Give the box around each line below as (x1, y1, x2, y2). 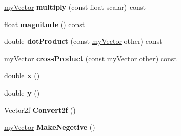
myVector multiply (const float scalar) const (4, 2, 146, 12)
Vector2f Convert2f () (4, 104, 76, 115)
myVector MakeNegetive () (4, 122, 95, 132)
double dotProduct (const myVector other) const (4, 36, 162, 47)
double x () (4, 70, 40, 81)
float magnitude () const (4, 18, 85, 29)
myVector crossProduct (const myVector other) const (4, 53, 177, 63)
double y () (4, 87, 40, 98)
